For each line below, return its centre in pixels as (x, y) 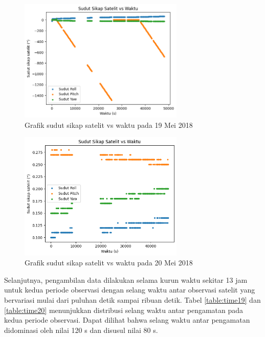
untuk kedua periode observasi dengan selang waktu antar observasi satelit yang (130, 290)
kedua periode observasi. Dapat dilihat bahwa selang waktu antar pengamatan (127, 320)
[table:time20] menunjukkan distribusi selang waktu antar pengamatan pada (124, 310)
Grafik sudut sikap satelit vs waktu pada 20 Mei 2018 (109, 263)
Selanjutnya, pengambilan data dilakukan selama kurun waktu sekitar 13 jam (126, 279)
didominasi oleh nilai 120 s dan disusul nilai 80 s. (81, 330)
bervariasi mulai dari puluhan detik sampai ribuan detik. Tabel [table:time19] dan (132, 299)
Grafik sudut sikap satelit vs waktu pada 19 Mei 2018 (109, 125)
